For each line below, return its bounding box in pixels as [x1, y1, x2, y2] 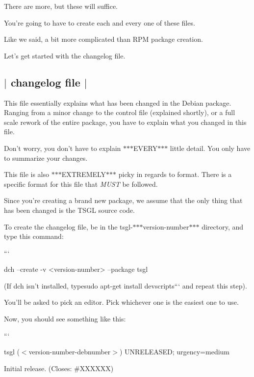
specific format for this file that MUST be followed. [4, 178, 158, 189]
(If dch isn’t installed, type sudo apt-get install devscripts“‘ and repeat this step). [4, 280, 247, 290]
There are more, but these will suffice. [4, 1, 118, 11]
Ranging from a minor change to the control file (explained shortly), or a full [4, 107, 235, 117]
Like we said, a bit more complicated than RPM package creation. [4, 34, 203, 44]
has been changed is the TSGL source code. [4, 204, 135, 215]
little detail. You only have [170, 143, 251, 153]
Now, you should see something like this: [4, 314, 126, 324]
